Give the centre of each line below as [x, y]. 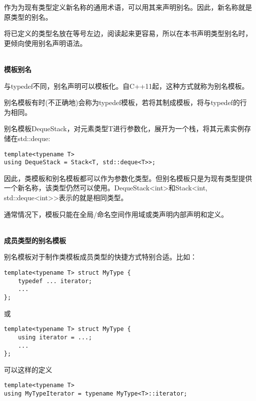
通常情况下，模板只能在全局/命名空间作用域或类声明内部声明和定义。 [116, 214]
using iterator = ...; [55, 337]
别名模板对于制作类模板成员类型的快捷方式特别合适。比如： [100, 257]
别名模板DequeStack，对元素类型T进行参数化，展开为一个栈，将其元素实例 [124, 128]
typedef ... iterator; [55, 281]
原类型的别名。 [28, 17]
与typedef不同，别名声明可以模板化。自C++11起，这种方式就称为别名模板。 [127, 86]
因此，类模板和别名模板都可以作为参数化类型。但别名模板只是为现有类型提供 [128, 178]
